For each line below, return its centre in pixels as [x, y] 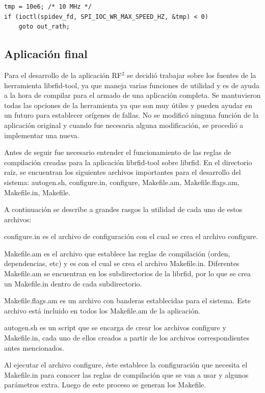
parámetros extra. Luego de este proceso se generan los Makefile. [105, 385]
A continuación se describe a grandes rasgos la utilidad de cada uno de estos [123, 209]
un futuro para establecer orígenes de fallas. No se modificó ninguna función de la [131, 115]
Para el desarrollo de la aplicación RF [63, 75]
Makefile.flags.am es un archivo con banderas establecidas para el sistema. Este [127, 300]
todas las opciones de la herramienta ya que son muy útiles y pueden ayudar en [128, 105]
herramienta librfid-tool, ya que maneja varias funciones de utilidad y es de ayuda [132, 85]
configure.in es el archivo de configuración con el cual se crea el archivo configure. [131, 236]
